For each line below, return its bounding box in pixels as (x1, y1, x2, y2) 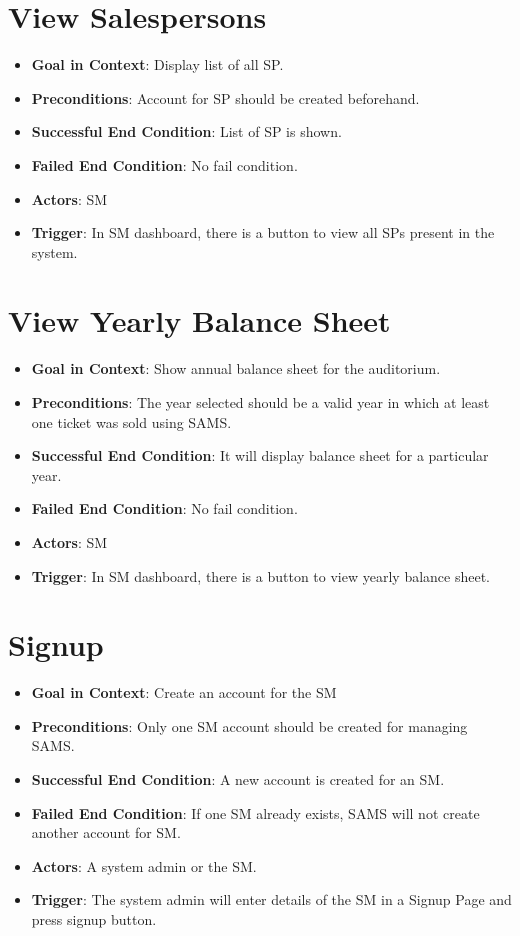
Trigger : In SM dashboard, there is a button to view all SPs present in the (31, 222, 495, 243)
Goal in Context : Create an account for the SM (31, 682, 337, 703)
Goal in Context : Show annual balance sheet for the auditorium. (31, 358, 441, 379)
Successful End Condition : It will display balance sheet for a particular (31, 445, 489, 466)
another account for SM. (31, 822, 181, 843)
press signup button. (31, 909, 157, 930)
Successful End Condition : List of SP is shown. (31, 121, 342, 142)
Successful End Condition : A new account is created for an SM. (31, 769, 445, 790)
